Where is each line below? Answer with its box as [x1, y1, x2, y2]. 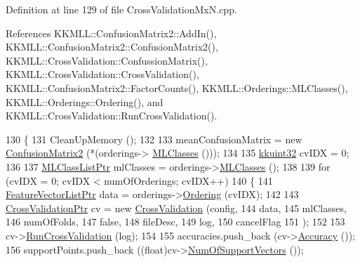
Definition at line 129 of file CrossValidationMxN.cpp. [6, 2, 237, 16]
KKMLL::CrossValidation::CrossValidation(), [6, 67, 199, 81]
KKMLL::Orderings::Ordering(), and [6, 94, 164, 109]
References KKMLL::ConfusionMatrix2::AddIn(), [6, 25, 217, 40]
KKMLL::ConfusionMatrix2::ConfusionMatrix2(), [6, 39, 218, 54]
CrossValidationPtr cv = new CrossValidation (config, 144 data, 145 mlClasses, [6, 200, 347, 215]
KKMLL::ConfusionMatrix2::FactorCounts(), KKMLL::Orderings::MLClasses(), [6, 80, 348, 95]
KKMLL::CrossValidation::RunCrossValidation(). [6, 108, 218, 123]
